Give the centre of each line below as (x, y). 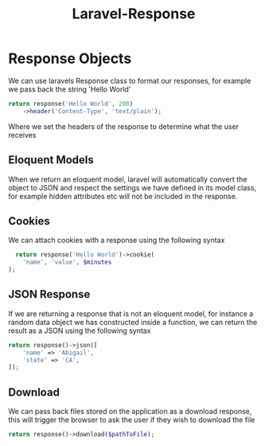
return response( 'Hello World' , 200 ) (71, 104)
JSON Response (49, 294)
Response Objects (70, 59)
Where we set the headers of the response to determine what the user (124, 126)
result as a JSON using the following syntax (80, 331)
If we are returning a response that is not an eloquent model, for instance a (131, 313)
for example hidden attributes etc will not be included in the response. (123, 196)
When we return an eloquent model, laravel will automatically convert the (128, 179)
